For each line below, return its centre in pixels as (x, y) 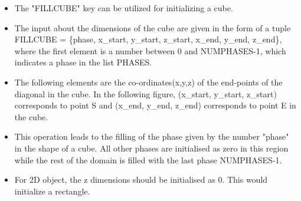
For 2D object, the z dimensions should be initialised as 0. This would (141, 179)
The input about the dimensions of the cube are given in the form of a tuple (153, 27)
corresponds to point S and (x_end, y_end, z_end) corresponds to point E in (155, 105)
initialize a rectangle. (52, 191)
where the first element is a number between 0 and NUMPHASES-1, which (150, 50)
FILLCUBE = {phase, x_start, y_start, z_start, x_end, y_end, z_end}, (148, 39)
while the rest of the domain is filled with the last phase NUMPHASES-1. (148, 159)
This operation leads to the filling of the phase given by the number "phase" (152, 136)
